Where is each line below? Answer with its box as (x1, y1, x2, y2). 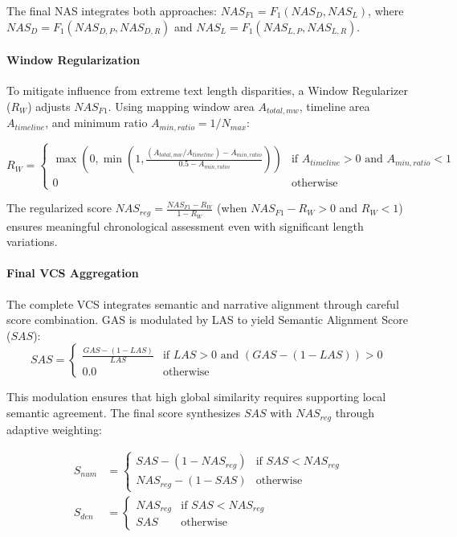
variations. (6, 233, 58, 250)
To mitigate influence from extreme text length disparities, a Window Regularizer (6, 82, 408, 99)
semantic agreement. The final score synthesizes (6, 404, 241, 421)
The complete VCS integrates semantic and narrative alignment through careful (6, 295, 399, 312)
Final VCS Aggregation (6, 264, 139, 281)
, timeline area (299, 97, 370, 114)
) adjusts (27, 97, 71, 114)
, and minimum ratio (45, 114, 148, 131)
